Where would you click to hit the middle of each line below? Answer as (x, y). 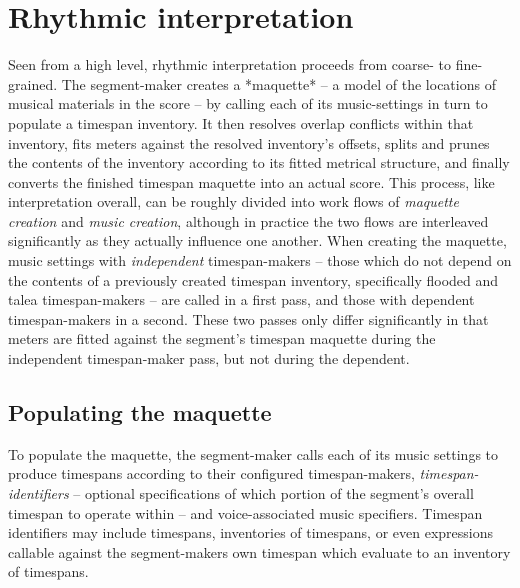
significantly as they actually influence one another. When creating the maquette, (257, 240)
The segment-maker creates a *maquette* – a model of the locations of (278, 83)
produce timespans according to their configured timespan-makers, (211, 473)
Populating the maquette (140, 412)
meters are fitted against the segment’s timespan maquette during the (222, 338)
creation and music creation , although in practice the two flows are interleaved (248, 220)
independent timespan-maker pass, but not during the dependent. (209, 358)
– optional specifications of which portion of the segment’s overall (273, 493)
